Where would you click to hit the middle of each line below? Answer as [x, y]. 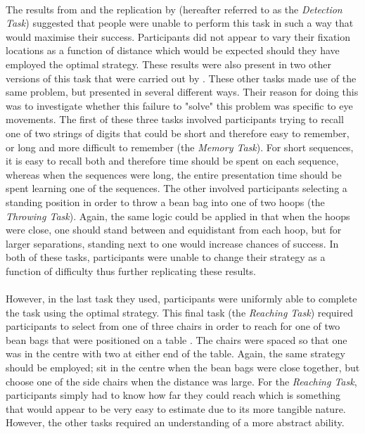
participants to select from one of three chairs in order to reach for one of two [173, 326]
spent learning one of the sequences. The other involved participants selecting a [177, 188]
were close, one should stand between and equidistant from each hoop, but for [174, 230]
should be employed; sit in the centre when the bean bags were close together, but [183, 368]
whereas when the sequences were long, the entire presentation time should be [174, 174]
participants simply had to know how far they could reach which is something [173, 395]
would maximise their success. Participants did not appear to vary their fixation [178, 36]
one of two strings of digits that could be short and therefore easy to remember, [178, 133]
